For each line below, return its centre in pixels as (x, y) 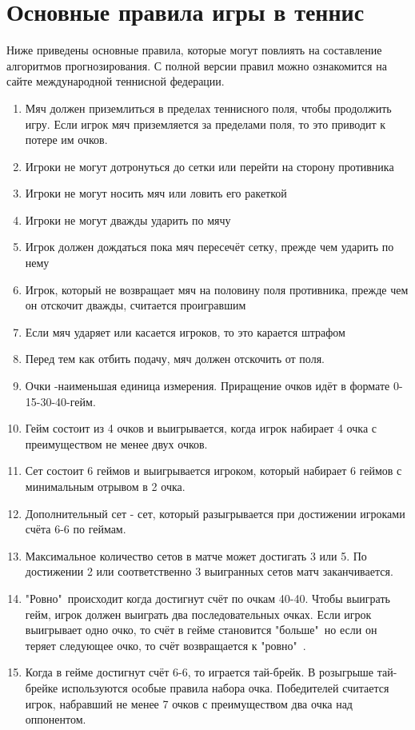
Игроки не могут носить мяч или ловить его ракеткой (156, 193)
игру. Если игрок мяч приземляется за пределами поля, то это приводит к (206, 124)
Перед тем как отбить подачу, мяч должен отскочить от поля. (175, 359)
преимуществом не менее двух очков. (116, 443)
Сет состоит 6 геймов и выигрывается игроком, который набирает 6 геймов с (213, 471)
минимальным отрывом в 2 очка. (105, 486)
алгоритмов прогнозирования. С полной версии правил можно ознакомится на (197, 65)
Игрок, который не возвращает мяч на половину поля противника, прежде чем (217, 289)
